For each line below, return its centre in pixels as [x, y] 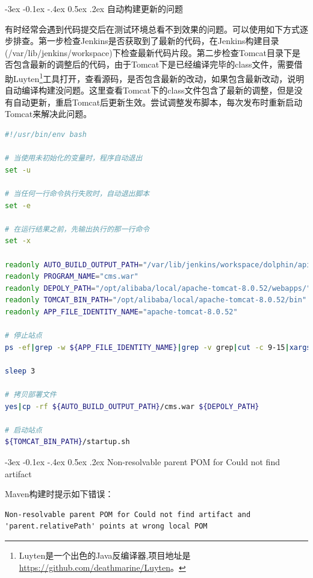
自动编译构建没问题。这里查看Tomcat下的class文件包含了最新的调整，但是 [150, 90]
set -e [18, 205]
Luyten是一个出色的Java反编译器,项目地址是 [105, 555]
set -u [18, 170]
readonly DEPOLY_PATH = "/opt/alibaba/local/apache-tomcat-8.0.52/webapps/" [158, 288]
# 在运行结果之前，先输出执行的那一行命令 [77, 229]
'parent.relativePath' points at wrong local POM [106, 526]
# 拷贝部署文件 [31, 395]
